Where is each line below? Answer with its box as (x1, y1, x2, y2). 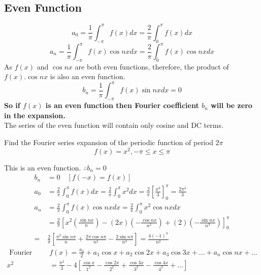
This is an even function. (4, 162, 81, 173)
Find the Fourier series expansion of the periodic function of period (4, 137, 213, 148)
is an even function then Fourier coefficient (45, 100, 199, 111)
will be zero (211, 100, 252, 111)
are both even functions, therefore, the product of (75, 61, 229, 72)
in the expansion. (4, 110, 66, 120)
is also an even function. (50, 71, 125, 82)
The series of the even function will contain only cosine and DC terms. (4, 120, 223, 130)
